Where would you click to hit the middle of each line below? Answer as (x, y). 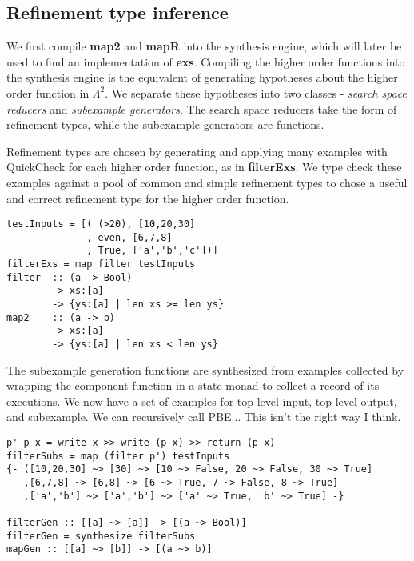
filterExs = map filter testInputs (101, 264)
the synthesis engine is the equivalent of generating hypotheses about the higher (202, 77)
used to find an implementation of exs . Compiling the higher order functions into (206, 61)
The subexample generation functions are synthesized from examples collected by (205, 369)
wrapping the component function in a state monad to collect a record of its (193, 385)
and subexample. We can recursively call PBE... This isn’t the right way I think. (204, 417)
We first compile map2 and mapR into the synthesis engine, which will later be (204, 46)
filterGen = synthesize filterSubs (101, 536)
